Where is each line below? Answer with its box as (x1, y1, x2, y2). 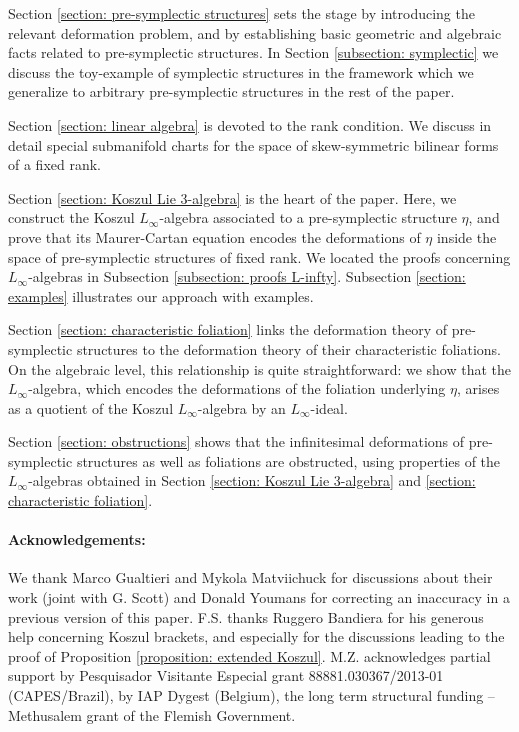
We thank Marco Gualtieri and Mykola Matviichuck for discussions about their (8, 567, 493, 588)
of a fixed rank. (8, 154, 102, 175)
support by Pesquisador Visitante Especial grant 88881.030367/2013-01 (8, 665, 444, 686)
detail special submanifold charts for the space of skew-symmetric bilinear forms (8, 134, 499, 155)
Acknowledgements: (8, 529, 146, 550)
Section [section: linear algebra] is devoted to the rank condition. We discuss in (8, 114, 492, 135)
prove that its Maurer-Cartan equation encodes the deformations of (8, 226, 421, 247)
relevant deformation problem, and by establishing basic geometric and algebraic (8, 22, 502, 43)
